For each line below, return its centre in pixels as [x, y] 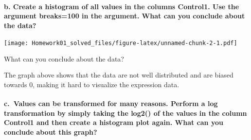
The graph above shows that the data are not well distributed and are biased [119, 75]
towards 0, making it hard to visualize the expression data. [92, 84]
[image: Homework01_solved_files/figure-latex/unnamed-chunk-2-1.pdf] [121, 43]
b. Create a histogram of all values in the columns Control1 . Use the [122, 6]
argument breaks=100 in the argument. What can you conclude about [125, 16]
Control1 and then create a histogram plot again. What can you [114, 122]
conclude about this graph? [51, 132]
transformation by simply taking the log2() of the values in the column [125, 113]
